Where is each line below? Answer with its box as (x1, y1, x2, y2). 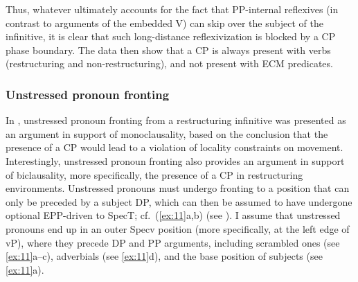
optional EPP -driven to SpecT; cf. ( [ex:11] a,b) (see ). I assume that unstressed (6, 208, 341, 222)
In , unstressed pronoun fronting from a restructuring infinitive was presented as (6, 113, 346, 127)
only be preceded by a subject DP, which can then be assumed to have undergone (6, 194, 352, 209)
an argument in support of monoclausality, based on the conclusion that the (6, 126, 328, 141)
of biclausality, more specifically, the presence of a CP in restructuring (6, 167, 303, 182)
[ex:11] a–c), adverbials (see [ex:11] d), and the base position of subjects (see (6, 249, 323, 263)
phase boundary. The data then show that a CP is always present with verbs (6, 42, 331, 57)
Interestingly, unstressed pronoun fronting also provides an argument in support (6, 153, 345, 168)
